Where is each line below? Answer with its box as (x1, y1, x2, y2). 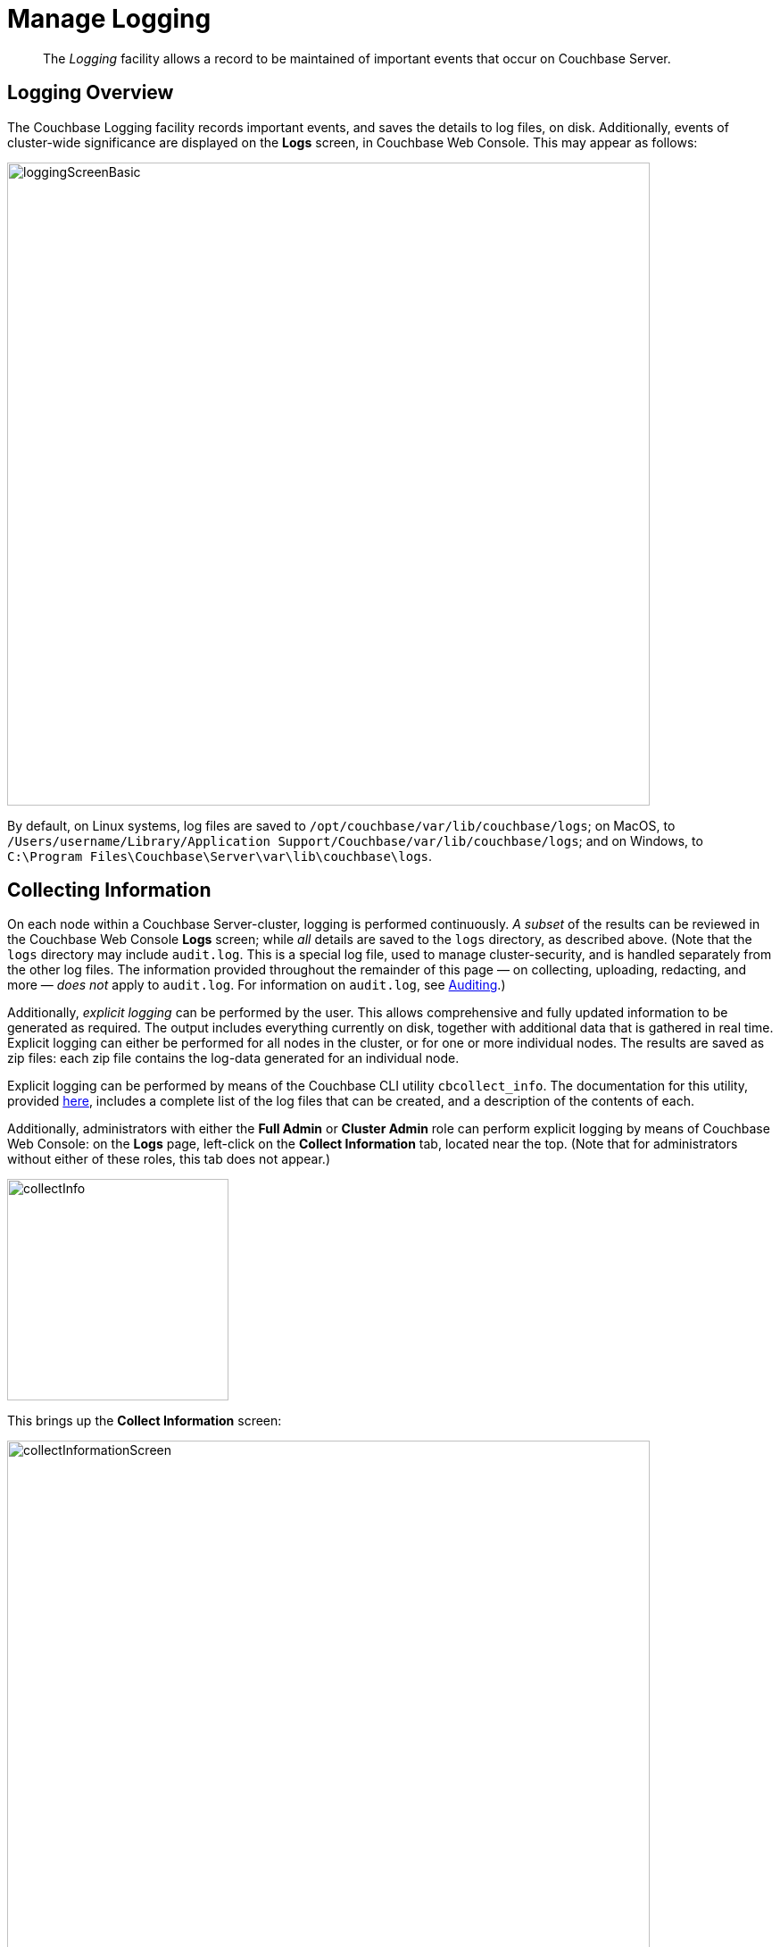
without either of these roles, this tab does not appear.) (7, 1151, 330, 1167)
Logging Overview (7, 81, 174, 104)
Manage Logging (7, 4, 212, 34)
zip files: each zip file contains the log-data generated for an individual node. (7, 1050, 460, 1066)
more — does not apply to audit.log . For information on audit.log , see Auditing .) (7, 977, 506, 993)
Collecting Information (7, 879, 212, 902)
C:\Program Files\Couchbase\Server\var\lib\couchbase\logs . (7, 848, 433, 864)
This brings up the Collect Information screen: (7, 1413, 282, 1429)
